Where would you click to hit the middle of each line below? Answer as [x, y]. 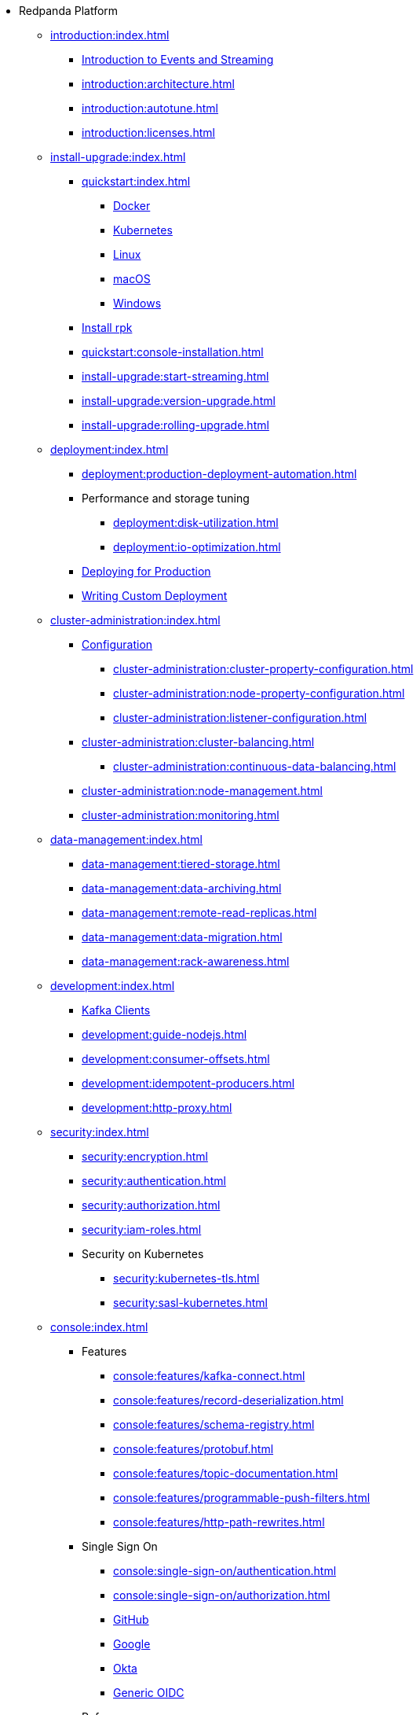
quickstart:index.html [136, 181]
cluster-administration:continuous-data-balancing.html [255, 766]
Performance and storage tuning [166, 498]
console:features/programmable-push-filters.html [242, 1498]
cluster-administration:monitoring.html [181, 815]
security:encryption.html [145, 1156]
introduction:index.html [110, 35]
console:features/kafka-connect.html [209, 1376]
